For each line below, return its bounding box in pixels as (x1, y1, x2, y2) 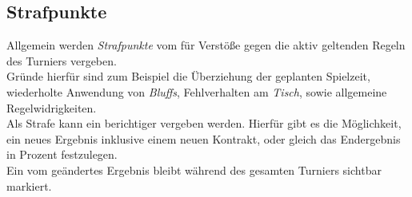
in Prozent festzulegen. (6, 146, 118, 163)
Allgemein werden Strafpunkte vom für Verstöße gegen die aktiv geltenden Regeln (6, 37, 406, 53)
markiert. (6, 177, 52, 194)
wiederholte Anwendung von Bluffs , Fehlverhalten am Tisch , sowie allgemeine (6, 83, 387, 100)
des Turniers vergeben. (6, 52, 117, 69)
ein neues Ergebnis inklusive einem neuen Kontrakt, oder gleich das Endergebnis (6, 130, 401, 147)
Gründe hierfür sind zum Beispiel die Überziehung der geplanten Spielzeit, (6, 68, 370, 85)
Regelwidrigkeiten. (6, 99, 97, 116)
